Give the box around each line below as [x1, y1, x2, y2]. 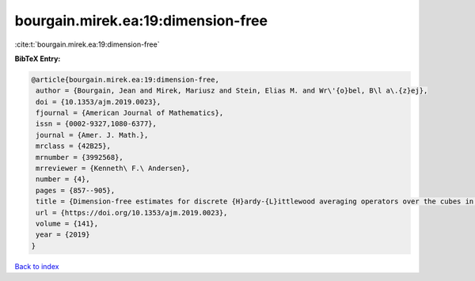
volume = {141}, [36, 219, 99, 228]
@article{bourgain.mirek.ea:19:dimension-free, [31, 75, 219, 84]
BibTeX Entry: [14, 54, 61, 63]
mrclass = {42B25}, [36, 142, 111, 150]
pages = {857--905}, [36, 186, 116, 195]
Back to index [14, 261, 59, 271]
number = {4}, [36, 175, 90, 184]
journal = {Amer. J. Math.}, [36, 131, 149, 139]
